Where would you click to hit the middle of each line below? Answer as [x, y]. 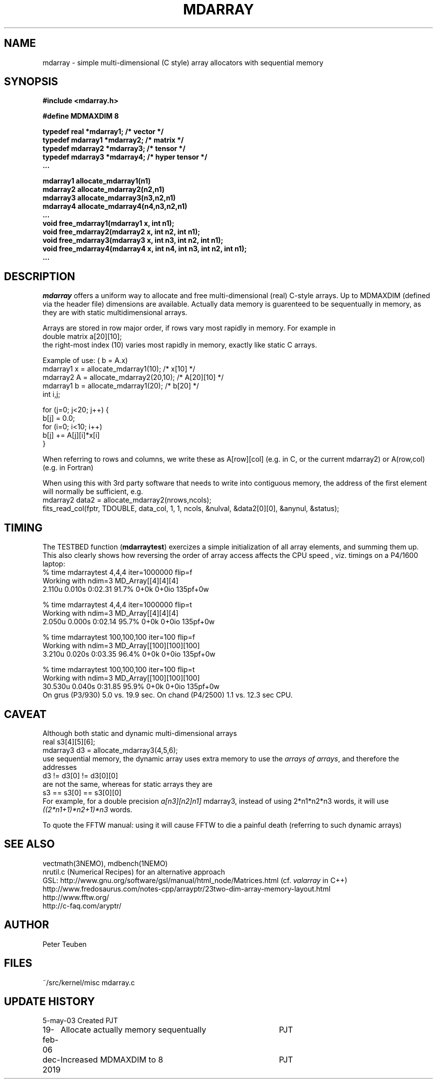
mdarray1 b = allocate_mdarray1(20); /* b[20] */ [121, 386]
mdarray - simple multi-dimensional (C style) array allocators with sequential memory [183, 62]
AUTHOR [27, 925]
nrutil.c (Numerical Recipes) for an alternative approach [134, 872]
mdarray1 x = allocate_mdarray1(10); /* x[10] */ [119, 369]
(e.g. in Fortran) [68, 468]
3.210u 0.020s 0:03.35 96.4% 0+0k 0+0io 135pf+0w [129, 654]
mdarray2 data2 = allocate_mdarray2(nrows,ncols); [127, 500]
